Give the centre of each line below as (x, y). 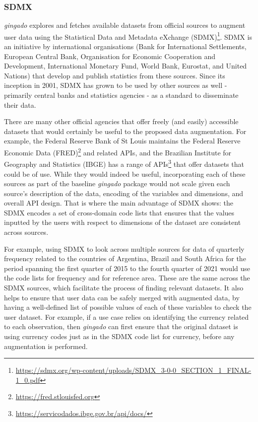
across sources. (26, 232)
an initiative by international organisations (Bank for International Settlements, (125, 46)
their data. (20, 105)
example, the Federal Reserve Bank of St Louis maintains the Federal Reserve (122, 141)
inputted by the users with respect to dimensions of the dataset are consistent (123, 222)
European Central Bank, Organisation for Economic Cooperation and (110, 56)
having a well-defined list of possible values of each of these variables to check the (128, 307)
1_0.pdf (28, 380)
